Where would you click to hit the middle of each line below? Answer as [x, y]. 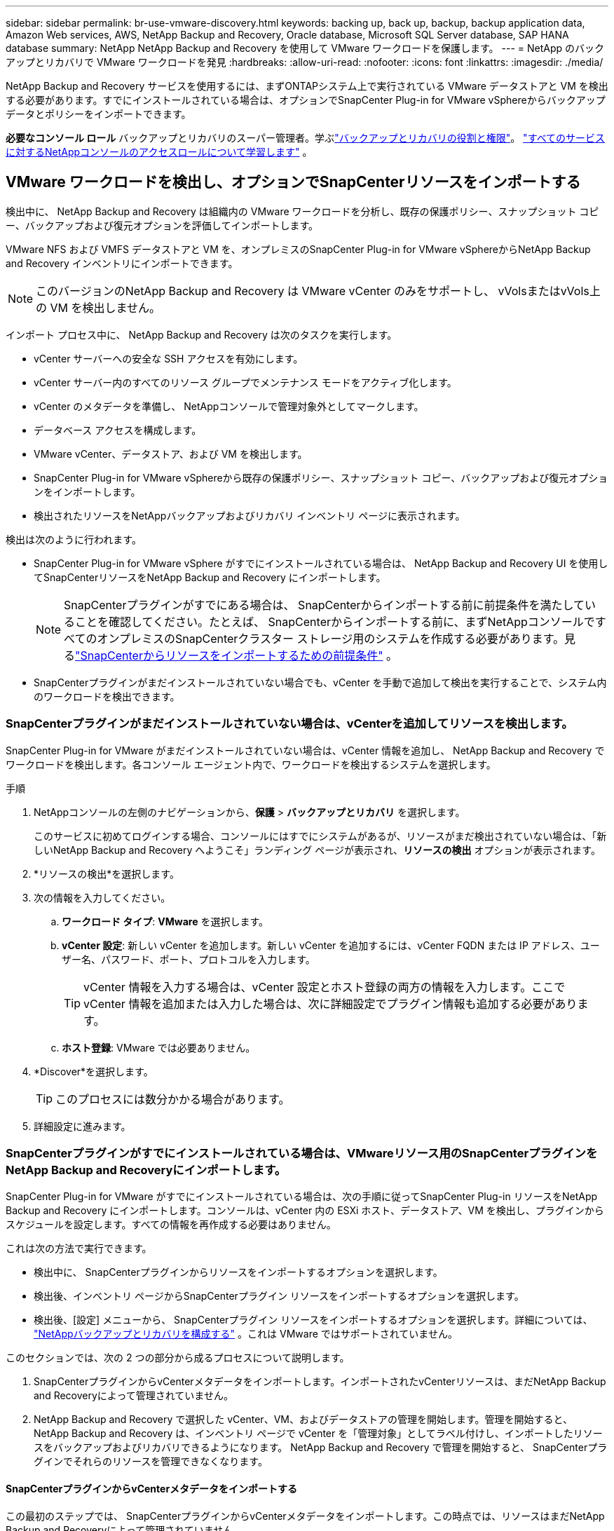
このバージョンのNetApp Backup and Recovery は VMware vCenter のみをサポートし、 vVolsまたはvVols [313, 291]
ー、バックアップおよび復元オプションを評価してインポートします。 [162, 225]
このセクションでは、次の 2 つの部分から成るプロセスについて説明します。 [178, 1358]
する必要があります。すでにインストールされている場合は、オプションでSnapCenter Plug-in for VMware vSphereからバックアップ [306, 100]
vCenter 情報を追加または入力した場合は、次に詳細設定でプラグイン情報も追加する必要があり [330, 1003]
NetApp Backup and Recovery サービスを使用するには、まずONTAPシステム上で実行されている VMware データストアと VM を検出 [307, 86]
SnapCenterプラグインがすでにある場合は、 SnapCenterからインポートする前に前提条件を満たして [325, 605]
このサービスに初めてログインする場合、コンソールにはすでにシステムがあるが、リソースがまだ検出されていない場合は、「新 [320, 836]
